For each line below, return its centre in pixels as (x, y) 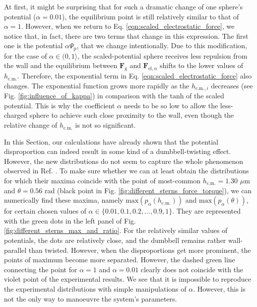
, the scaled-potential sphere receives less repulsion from (162, 55)
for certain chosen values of (45, 211)
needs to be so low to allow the (171, 105)
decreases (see (232, 85)
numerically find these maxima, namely (64, 200)
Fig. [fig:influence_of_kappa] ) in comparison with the (86, 96)
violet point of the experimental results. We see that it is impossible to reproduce (128, 279)
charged (16, 115)
